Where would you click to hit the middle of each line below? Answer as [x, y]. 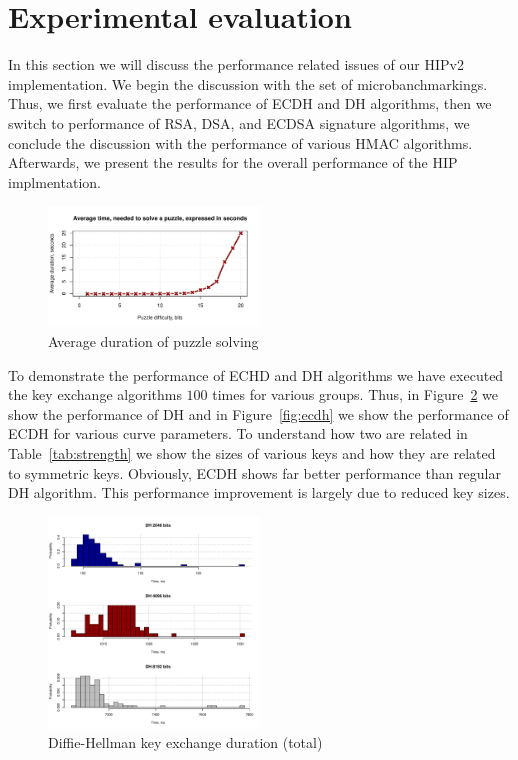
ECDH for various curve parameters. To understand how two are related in [238, 433]
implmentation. [54, 181]
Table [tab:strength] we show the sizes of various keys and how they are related [252, 452]
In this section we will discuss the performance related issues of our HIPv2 [236, 64]
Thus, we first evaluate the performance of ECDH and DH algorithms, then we [250, 103]
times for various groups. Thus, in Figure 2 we [355, 394]
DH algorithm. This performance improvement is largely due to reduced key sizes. [259, 492]
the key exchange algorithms [95, 394]
